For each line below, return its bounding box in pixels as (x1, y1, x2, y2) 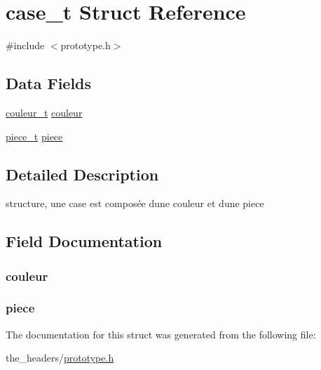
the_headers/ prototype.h (6, 350, 114, 365)
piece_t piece (6, 128, 63, 143)
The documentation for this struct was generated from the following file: (6, 326, 316, 341)
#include (6, 38, 45, 53)
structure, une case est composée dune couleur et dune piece (6, 196, 264, 211)
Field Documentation (6, 230, 163, 252)
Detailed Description (6, 163, 159, 185)
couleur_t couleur (6, 105, 83, 119)
